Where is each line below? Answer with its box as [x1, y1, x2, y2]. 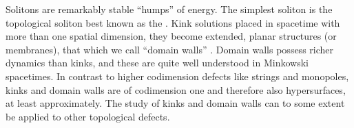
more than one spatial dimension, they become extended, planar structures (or [6, 29, 337, 43]
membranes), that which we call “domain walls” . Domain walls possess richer [6, 42, 334, 56]
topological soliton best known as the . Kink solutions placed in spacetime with [6, 15, 340, 29]
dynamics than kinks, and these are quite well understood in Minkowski [6, 55, 309, 70]
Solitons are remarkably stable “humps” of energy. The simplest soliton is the [6, 2, 333, 16]
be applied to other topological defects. [6, 109, 170, 123]
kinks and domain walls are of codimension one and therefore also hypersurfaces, [6, 82, 346, 97]
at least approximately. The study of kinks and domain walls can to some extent [6, 96, 345, 110]
